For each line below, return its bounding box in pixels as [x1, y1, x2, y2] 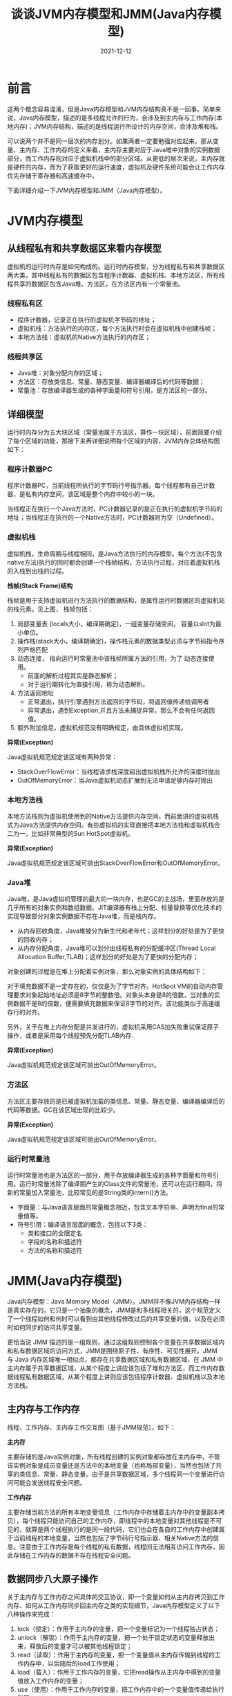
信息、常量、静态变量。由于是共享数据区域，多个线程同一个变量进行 [25, 1470, 219, 1478]
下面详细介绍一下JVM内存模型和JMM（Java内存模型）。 [7, 186, 166, 194]
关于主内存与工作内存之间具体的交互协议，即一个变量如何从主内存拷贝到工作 [7, 1593, 225, 1601]
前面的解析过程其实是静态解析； [27, 671, 119, 680]
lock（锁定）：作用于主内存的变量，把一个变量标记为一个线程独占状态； [17, 1625, 220, 1633]
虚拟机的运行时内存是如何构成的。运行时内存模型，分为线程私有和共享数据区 [7, 262, 225, 271]
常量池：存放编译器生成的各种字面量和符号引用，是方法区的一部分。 [17, 386, 211, 394]
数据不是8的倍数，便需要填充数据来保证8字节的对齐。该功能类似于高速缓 [12, 999, 221, 1007]
